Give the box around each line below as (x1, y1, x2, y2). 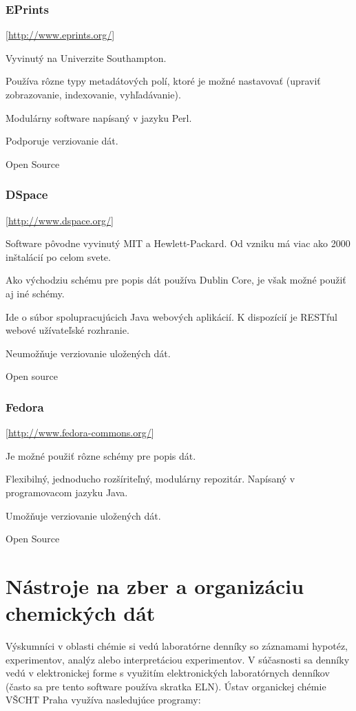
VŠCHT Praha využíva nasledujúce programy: (6, 692, 201, 707)
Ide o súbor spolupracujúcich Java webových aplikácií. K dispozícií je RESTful (6, 309, 337, 323)
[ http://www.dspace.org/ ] (6, 213, 114, 227)
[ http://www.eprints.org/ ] (6, 28, 115, 42)
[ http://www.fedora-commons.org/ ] (6, 425, 154, 440)
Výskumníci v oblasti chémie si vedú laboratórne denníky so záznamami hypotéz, (6, 639, 348, 653)
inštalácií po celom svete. (6, 249, 111, 264)
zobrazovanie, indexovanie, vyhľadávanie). (6, 87, 181, 101)
